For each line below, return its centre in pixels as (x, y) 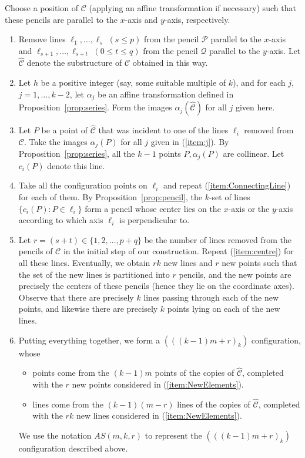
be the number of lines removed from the (218, 239)
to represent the (173, 435)
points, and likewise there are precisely (88, 309)
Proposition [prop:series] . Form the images (95, 107)
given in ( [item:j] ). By (190, 141)
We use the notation (55, 435)
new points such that (259, 262)
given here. (255, 107)
